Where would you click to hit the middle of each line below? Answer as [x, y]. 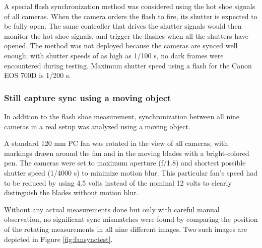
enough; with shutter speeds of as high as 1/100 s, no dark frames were [114, 55]
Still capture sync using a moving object [88, 97]
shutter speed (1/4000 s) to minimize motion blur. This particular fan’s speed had [131, 172]
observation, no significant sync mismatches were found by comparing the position [131, 219]
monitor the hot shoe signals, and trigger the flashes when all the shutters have [126, 35]
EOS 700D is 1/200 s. [38, 75]
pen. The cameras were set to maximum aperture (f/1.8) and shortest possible [125, 163]
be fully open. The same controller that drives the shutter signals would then [123, 26]
